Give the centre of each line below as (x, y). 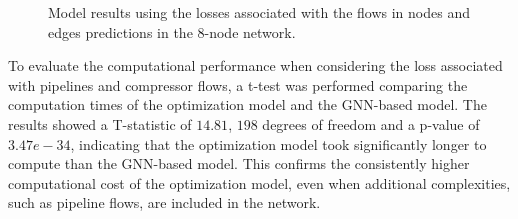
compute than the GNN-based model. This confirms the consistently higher (239, 163)
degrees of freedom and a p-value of (371, 123)
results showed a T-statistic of (100, 123)
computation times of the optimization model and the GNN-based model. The (247, 104)
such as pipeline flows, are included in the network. (164, 202)
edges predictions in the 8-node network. (172, 31)
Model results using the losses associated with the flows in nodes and (259, 12)
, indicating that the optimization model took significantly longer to (278, 143)
